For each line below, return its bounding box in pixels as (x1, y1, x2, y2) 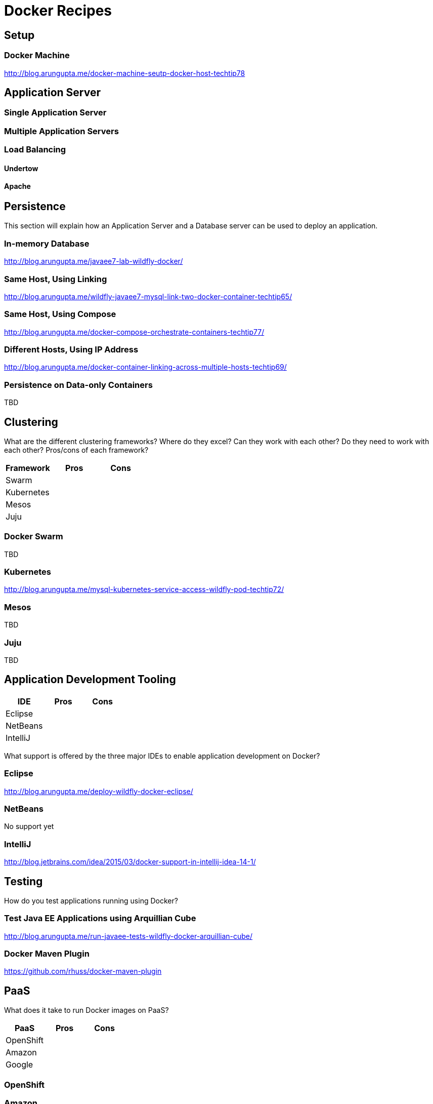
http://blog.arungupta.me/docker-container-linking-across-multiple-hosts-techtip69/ (4, 363, 287, 372)
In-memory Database (4, 238, 90, 249)
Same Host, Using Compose (4, 309, 116, 320)
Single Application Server (4, 107, 107, 118)
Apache (4, 182, 31, 191)
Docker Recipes (4, 2, 112, 19)
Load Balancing (4, 144, 66, 155)
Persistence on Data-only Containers (4, 379, 153, 390)
